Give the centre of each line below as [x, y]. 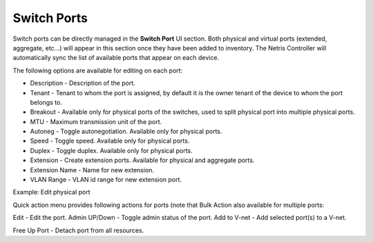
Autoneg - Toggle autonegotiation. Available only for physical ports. [126, 132]
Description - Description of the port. [83, 83]
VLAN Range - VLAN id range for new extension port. [106, 180]
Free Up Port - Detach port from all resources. [78, 230]
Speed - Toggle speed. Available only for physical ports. [110, 141]
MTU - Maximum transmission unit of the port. [96, 121]
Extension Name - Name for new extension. [92, 170]
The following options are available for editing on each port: [98, 70]
